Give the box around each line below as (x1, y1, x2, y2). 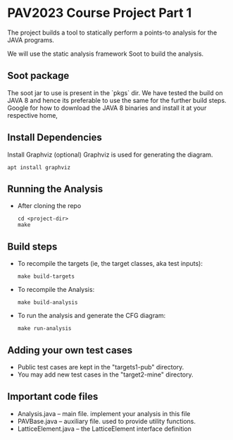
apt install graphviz (7, 164, 71, 171)
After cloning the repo (17, 202, 82, 210)
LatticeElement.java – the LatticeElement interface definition (17, 424, 192, 433)
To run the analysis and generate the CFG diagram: (17, 312, 166, 320)
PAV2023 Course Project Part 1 (7, 5, 192, 21)
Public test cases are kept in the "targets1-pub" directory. (17, 363, 184, 371)
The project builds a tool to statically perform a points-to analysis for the (7, 28, 218, 37)
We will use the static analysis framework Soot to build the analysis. (7, 49, 204, 58)
